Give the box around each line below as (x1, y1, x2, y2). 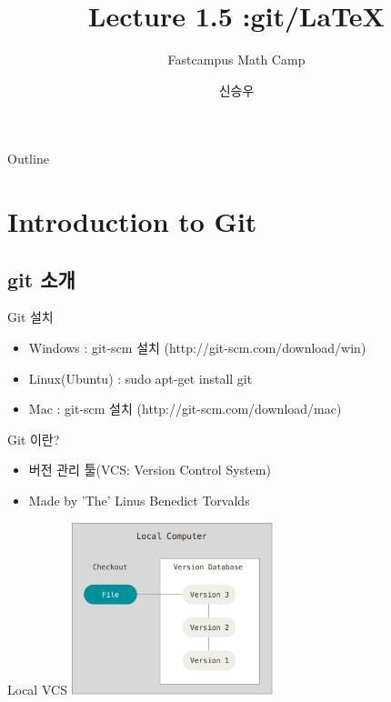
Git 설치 (7, 307, 54, 326)
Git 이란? (7, 429, 60, 448)
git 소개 (7, 265, 75, 293)
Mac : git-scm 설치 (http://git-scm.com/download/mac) (28, 399, 342, 418)
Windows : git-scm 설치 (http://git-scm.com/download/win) (28, 338, 366, 357)
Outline (7, 149, 49, 168)
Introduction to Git (7, 203, 257, 240)
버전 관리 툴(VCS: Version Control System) (28, 460, 271, 479)
